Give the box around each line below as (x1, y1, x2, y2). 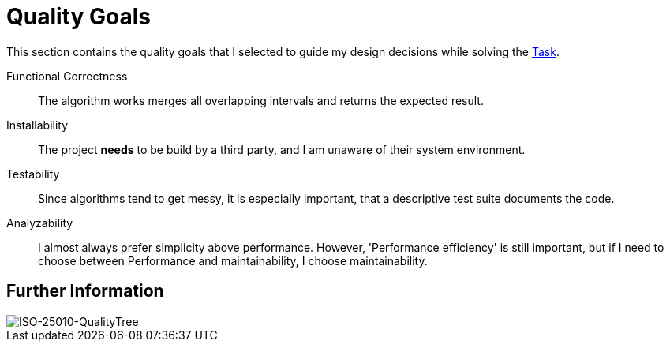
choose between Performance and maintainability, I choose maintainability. (38, 253, 428, 268)
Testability (6, 167, 60, 181)
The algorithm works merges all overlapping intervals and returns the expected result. (38, 93, 484, 107)
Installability (6, 118, 69, 132)
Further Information (6, 281, 164, 301)
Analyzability (6, 215, 73, 230)
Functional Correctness (6, 69, 128, 83)
